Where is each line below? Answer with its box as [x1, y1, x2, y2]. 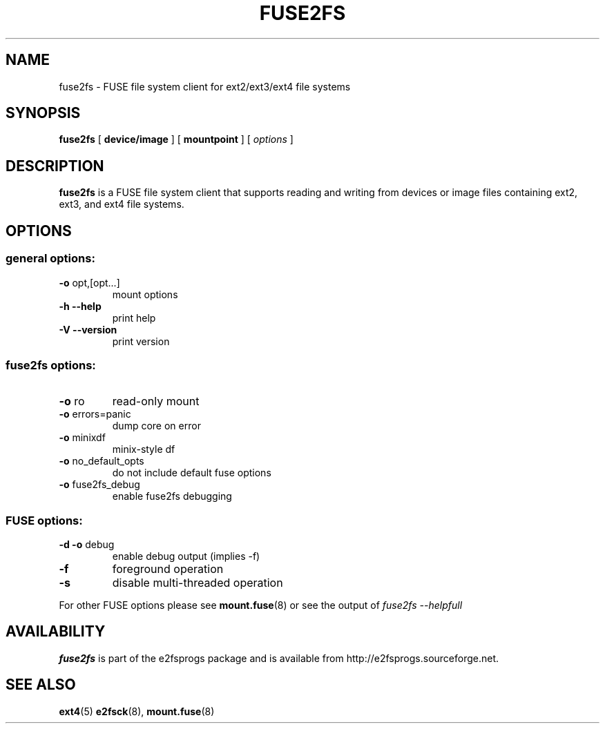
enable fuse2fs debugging [112, 490, 232, 503]
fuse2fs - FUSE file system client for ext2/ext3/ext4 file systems [59, 80, 351, 93]
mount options [112, 288, 178, 300]
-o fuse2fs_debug [59, 478, 140, 491]
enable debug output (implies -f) [112, 550, 260, 562]
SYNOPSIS [6, 104, 81, 122]
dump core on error [112, 420, 201, 432]
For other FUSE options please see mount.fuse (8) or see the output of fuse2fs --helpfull [59, 599, 463, 611]
